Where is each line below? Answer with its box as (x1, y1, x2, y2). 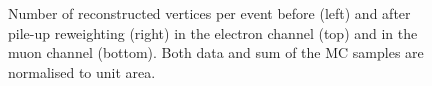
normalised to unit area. (8, 61, 156, 82)
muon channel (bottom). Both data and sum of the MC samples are (8, 42, 424, 63)
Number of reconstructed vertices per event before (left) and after (8, 3, 411, 23)
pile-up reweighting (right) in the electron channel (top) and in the (8, 22, 418, 43)
